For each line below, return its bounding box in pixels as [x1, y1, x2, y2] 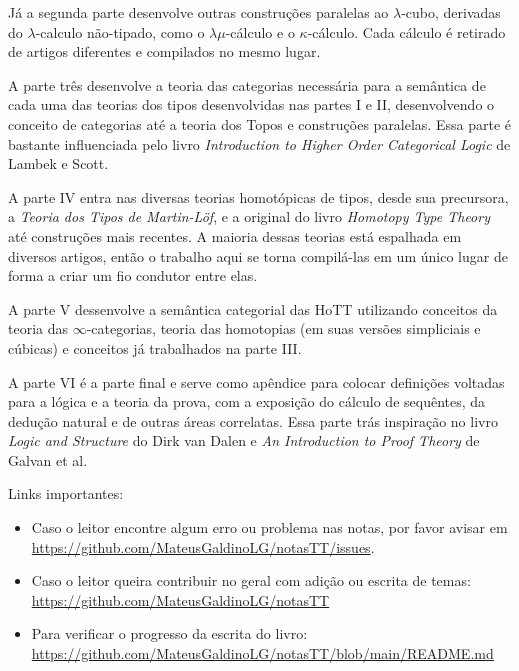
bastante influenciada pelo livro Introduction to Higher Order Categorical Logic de [8, 133, 511, 154]
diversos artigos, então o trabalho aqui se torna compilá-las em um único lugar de [8, 245, 508, 266]
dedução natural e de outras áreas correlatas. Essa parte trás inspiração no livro [8, 410, 498, 431]
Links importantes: [8, 483, 124, 504]
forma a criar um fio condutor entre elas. [8, 265, 258, 286]
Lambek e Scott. [8, 153, 109, 174]
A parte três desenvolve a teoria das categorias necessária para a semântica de [8, 74, 486, 95]
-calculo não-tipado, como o [35, 21, 205, 42]
